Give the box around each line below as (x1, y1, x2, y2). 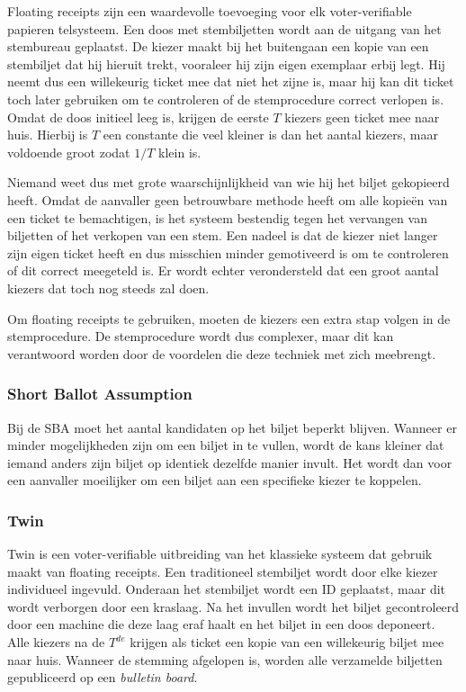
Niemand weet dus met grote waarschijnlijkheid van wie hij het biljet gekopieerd (7, 173, 450, 192)
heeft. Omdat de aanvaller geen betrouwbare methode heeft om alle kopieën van (7, 190, 448, 209)
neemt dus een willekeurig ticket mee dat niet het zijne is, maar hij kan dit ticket (7, 72, 454, 91)
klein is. (158, 142, 202, 161)
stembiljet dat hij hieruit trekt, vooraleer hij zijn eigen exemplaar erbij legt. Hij (7, 54, 445, 73)
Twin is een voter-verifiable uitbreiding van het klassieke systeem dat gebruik (7, 544, 433, 563)
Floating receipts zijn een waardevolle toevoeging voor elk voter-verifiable (7, 2, 412, 20)
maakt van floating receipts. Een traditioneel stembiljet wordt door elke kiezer (7, 562, 438, 580)
